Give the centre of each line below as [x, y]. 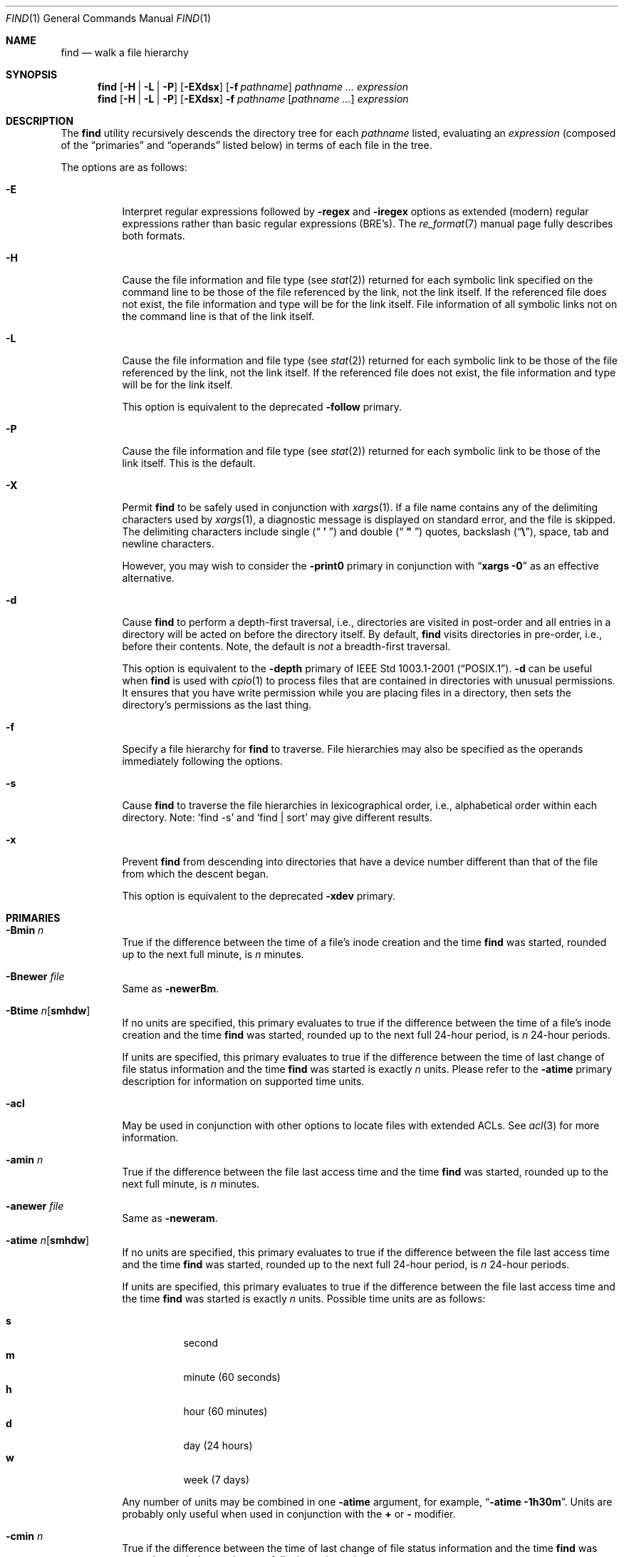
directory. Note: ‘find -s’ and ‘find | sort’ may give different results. [277, 817]
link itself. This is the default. [189, 463]
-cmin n [25, 1536]
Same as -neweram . [170, 1218]
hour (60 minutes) [225, 1411]
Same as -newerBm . [171, 988]
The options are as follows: [124, 167]
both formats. [154, 236]
